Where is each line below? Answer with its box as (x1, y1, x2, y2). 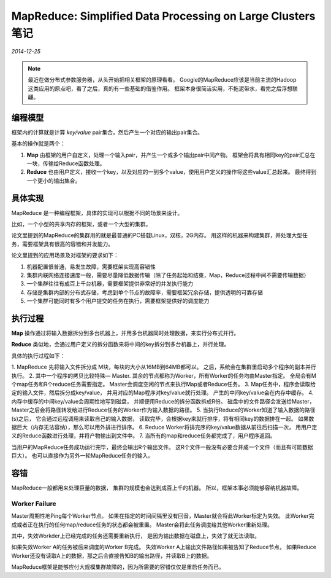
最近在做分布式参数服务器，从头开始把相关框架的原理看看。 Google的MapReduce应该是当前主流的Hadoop (28, 76, 297, 84)
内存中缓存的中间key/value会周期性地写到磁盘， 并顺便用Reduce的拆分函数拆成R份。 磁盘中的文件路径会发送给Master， (11, 397, 315, 405)
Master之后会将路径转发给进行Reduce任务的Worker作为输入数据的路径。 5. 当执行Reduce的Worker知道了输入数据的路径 (11, 406, 316, 414)
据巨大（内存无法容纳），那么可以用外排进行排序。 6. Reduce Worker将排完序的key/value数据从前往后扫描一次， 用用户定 (11, 424, 318, 431)
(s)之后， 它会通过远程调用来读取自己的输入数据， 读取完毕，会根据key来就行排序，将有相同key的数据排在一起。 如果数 (11, 415, 314, 422)
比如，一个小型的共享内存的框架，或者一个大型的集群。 (11, 221, 151, 228)
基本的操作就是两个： (11, 140, 66, 147)
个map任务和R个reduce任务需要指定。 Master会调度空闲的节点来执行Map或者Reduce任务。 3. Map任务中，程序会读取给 (11, 381, 316, 388)
